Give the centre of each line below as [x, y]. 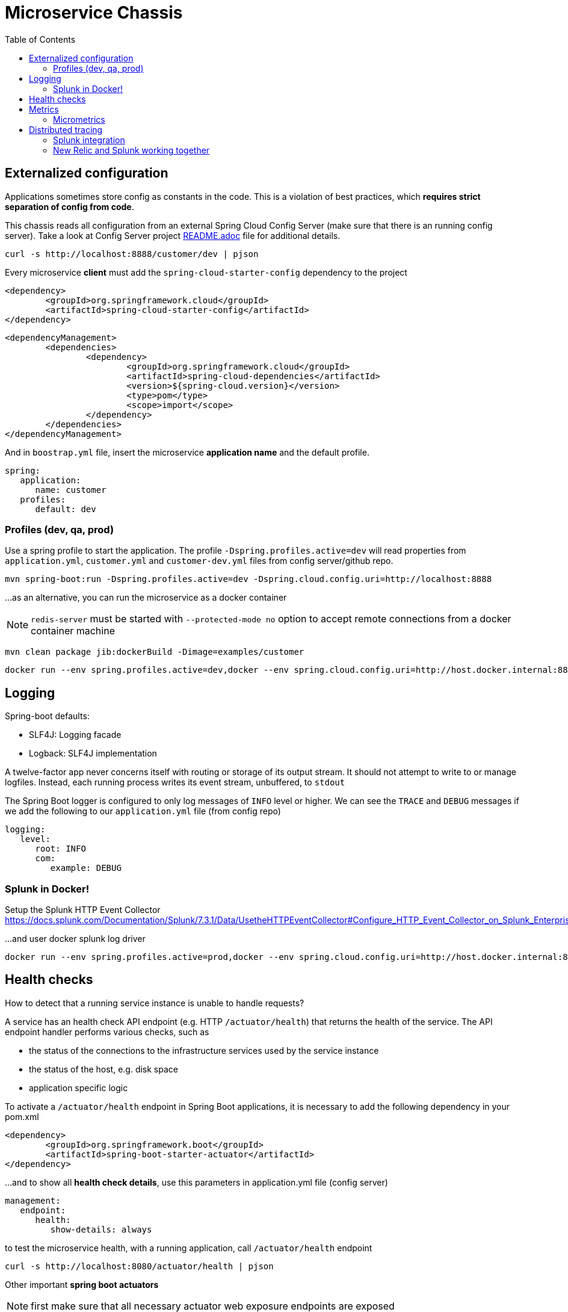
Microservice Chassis [94, 13]
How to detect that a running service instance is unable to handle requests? [155, 1003]
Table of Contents [40, 39]
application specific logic [79, 1088]
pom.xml [22, 1116]
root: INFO [60, 849]
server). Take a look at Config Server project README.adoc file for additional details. [173, 235]
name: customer [71, 490]
